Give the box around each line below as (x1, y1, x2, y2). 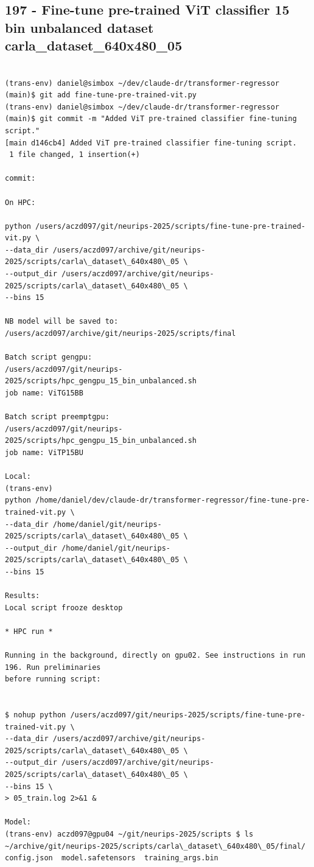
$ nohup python (5, 711, 66, 720)
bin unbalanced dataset (5, 18, 154, 37)
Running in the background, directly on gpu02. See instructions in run (5, 651, 305, 660)
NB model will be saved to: (5, 317, 119, 326)
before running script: (5, 675, 101, 684)
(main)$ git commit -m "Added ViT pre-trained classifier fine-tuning (5, 114, 297, 124)
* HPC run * (5, 627, 53, 636)
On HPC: (5, 198, 36, 207)
